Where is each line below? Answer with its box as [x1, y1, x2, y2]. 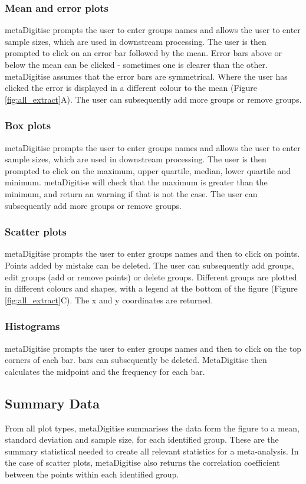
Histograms [5, 319, 60, 333]
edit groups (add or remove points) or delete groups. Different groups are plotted [5, 270, 297, 283]
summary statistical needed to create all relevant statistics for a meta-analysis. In [5, 444, 299, 457]
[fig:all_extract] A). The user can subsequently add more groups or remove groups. [5, 93, 302, 105]
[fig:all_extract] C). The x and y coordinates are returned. [5, 293, 213, 306]
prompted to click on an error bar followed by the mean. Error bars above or [5, 47, 282, 59]
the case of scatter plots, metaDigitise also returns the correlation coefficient [5, 456, 280, 469]
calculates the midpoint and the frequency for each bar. [5, 365, 205, 377]
